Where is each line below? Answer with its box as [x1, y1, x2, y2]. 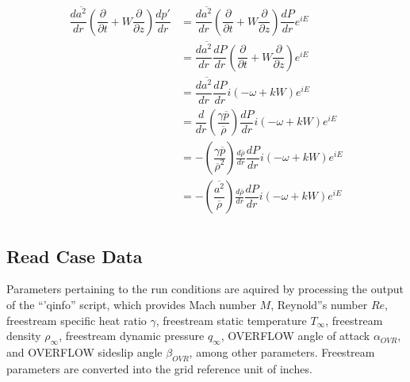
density [6, 327, 41, 344]
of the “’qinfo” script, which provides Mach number [6, 296, 256, 312]
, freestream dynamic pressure [59, 327, 205, 344]
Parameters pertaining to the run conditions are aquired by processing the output [6, 281, 404, 297]
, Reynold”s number [270, 296, 368, 312]
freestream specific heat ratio [6, 311, 147, 328]
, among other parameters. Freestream [189, 343, 375, 360]
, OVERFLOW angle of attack [220, 327, 370, 344]
